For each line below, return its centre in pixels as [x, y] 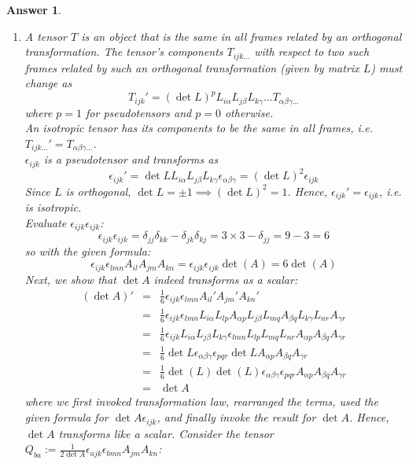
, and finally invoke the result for [236, 417]
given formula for [66, 417]
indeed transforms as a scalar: [226, 279]
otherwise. [249, 112]
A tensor [46, 36]
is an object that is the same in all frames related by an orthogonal [241, 36]
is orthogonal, [98, 191]
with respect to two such [312, 52]
